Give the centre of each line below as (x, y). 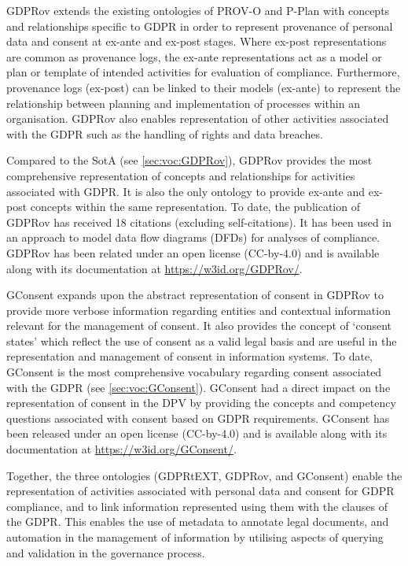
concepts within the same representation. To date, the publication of (195, 207)
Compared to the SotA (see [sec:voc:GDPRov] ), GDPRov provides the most (189, 160)
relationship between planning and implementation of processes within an (183, 103)
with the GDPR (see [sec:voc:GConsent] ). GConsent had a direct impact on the (198, 387)
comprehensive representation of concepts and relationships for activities (181, 175)
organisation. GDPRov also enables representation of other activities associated (198, 118)
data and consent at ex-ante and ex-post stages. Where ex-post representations (197, 41)
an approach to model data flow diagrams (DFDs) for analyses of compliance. (193, 237)
